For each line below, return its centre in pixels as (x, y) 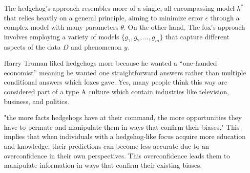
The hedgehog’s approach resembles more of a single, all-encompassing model (119, 8)
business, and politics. (37, 101)
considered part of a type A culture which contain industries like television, (116, 91)
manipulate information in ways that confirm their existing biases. (103, 165)
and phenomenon (96, 46)
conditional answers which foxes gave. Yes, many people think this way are (116, 82)
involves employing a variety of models (62, 36)
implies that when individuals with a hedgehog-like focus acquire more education (125, 136)
